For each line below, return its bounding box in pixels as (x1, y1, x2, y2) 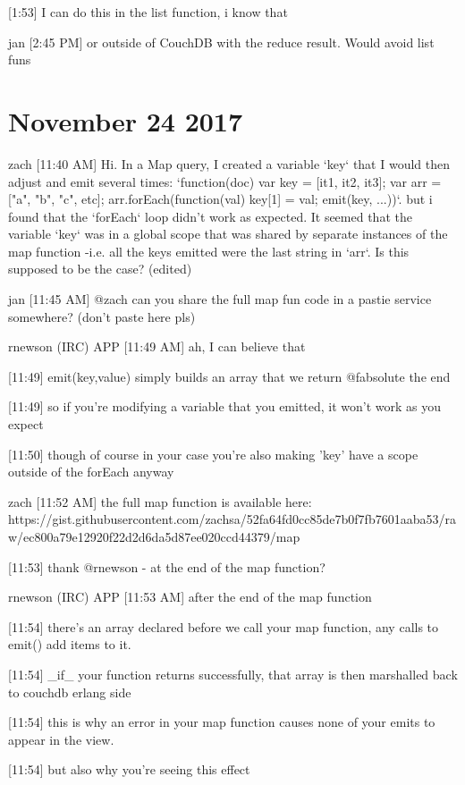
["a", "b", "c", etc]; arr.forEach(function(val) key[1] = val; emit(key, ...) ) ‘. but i (8, 190, 433, 208)
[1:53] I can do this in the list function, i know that (8, 3, 288, 21)
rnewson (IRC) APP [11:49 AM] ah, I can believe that (8, 337, 306, 356)
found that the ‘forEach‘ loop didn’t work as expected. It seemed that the (8, 207, 412, 225)
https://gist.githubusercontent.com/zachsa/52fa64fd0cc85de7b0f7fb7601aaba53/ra (8, 510, 456, 528)
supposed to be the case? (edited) (8, 259, 192, 278)
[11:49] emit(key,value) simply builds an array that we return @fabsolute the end (8, 367, 451, 385)
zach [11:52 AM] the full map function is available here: (8, 492, 312, 511)
